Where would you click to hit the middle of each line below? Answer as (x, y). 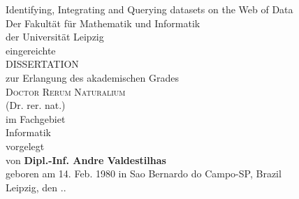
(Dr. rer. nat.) (36, 105)
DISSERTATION (42, 64)
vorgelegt (25, 146)
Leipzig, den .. (36, 187)
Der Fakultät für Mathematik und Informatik (103, 23)
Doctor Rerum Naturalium (66, 91)
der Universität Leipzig (55, 37)
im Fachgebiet (36, 118)
